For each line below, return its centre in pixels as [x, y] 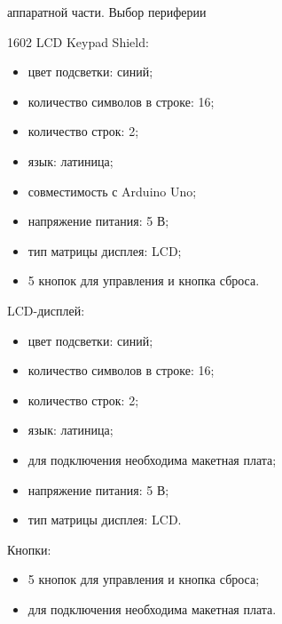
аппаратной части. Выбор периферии [107, 12]
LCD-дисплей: [46, 310]
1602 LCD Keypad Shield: [78, 41]
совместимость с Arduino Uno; [112, 191]
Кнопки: [29, 549]
